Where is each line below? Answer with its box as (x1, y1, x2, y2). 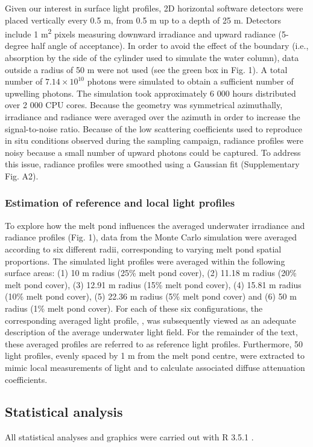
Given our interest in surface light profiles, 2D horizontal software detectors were (5, 2, 303, 14)
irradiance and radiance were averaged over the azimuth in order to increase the (5, 111, 300, 123)
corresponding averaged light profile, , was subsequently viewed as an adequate (5, 314, 296, 326)
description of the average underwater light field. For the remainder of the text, (5, 326, 298, 338)
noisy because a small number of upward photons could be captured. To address (5, 146, 301, 158)
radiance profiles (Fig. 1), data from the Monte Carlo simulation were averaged (5, 231, 297, 243)
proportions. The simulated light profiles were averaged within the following (5, 254, 285, 267)
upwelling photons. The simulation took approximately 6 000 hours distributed (5, 86, 296, 99)
